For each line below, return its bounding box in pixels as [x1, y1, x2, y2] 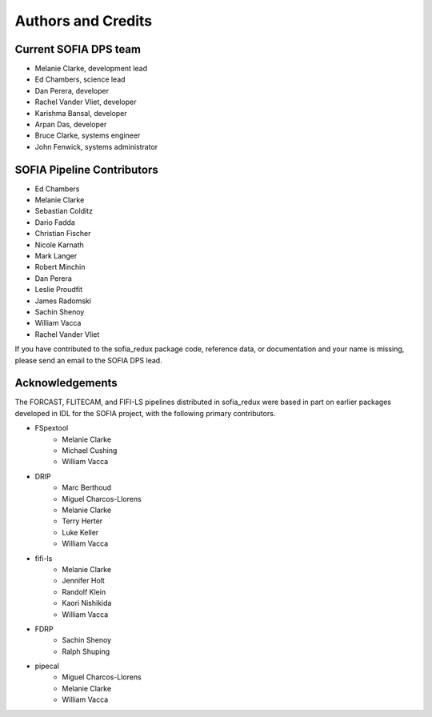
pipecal [34, 661, 60, 671]
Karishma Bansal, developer [34, 108, 127, 118]
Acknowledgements [14, 376, 118, 390]
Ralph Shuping [62, 647, 110, 656]
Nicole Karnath [34, 240, 84, 250]
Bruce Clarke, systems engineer [34, 130, 141, 140]
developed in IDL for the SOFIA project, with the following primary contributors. [14, 408, 276, 418]
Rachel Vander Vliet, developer [34, 97, 137, 107]
